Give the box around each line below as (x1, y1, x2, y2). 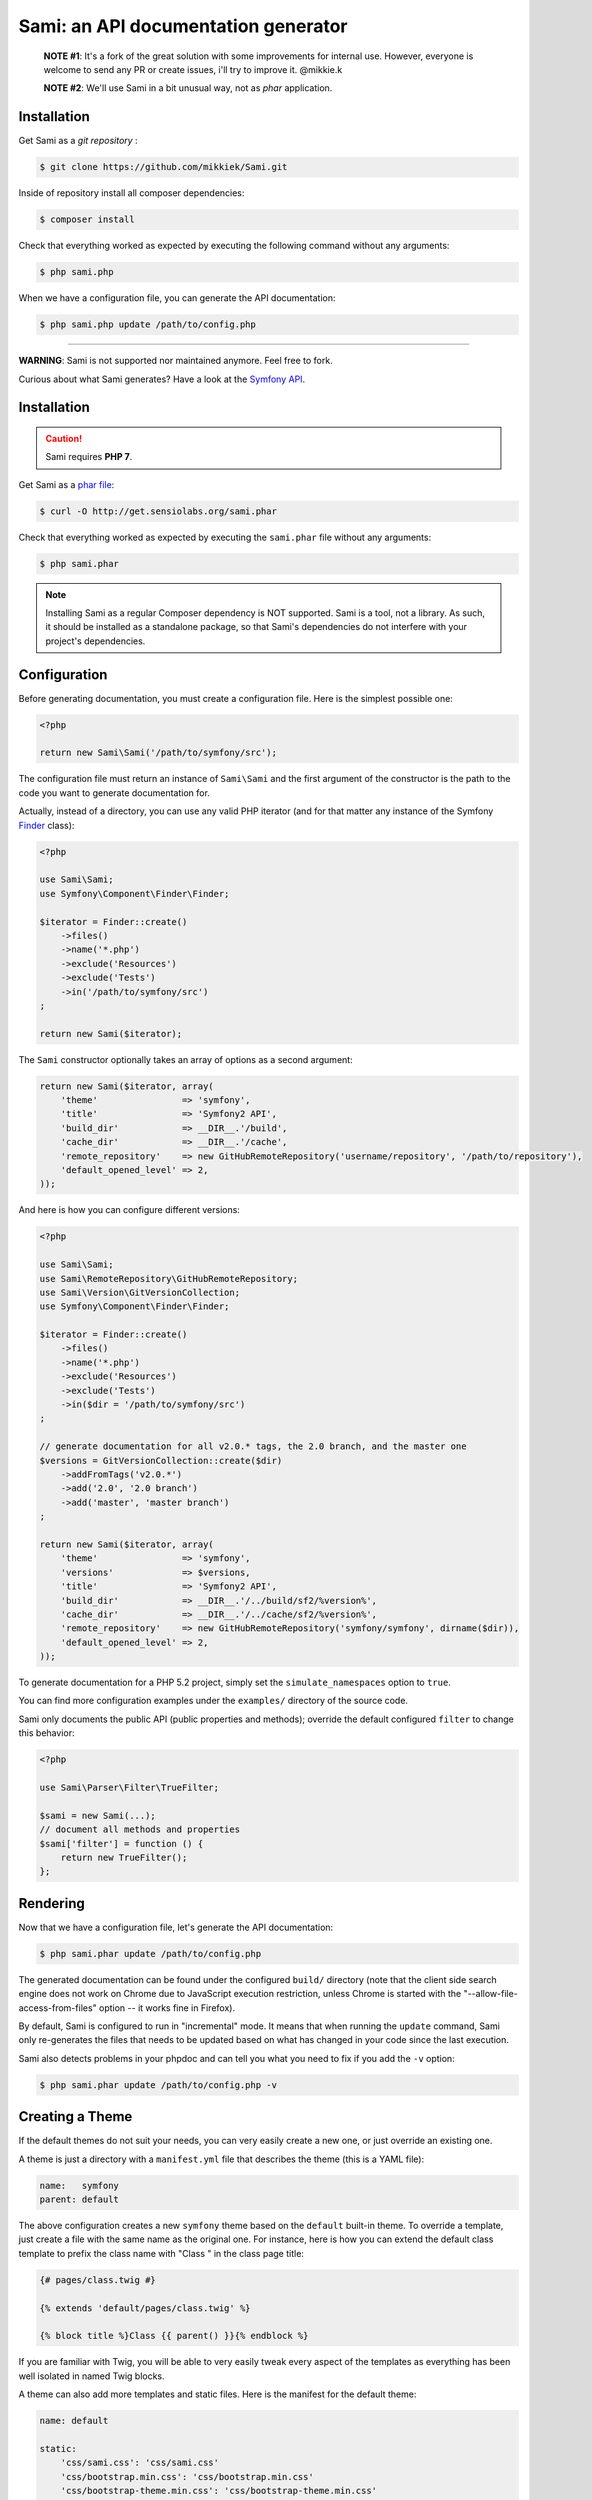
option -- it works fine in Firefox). (98, 2001, 235, 2014)
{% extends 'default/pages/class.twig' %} (39, 2302, 251, 2314)
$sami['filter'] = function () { (39, 1838, 204, 1849)
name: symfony (39, 2180, 120, 2191)
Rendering (18, 1895, 85, 1912)
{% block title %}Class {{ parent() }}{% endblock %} (39, 2330, 309, 2342)
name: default (39, 2415, 109, 2427)
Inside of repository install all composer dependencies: (18, 187, 245, 199)
